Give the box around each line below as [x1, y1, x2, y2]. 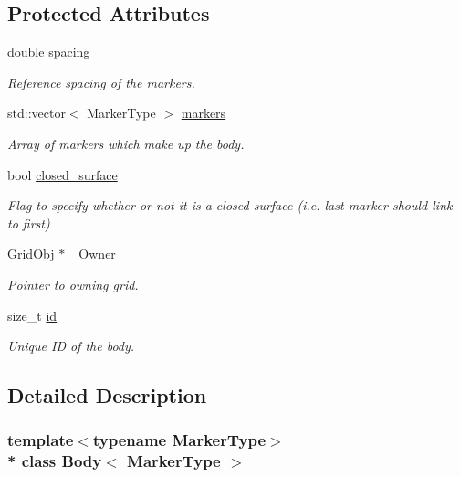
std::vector [7, 103, 66, 122]
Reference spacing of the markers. [7, 72, 195, 91]
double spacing [7, 42, 90, 61]
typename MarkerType [92, 429, 267, 451]
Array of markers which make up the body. [7, 133, 245, 153]
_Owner [68, 244, 116, 263]
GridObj [7, 244, 55, 263]
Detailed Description [7, 381, 207, 409]
